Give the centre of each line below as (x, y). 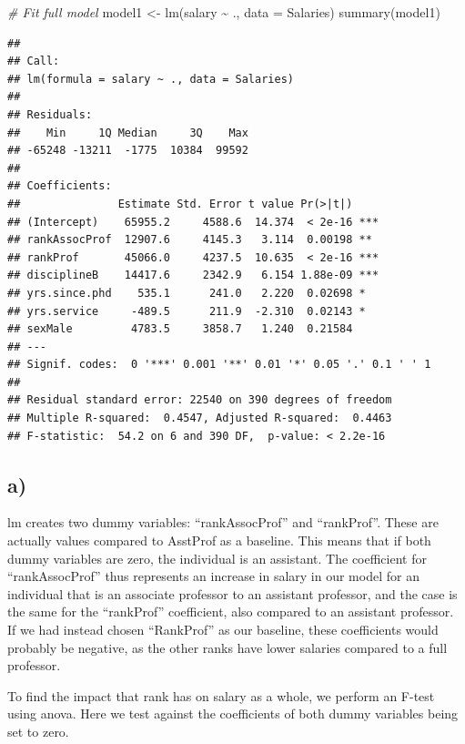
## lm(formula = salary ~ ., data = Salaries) (151, 79)
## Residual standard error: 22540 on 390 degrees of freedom (200, 400)
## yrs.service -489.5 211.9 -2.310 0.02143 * (187, 311)
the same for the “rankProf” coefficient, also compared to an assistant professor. (231, 612)
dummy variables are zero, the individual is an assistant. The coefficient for (217, 558)
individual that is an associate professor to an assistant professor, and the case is (232, 593)
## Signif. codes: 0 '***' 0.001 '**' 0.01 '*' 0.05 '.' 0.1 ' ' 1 (219, 365)
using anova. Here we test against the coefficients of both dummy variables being (233, 713)
